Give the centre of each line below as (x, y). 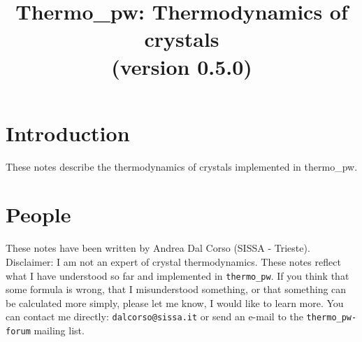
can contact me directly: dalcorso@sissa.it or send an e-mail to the (154, 316)
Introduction (68, 133)
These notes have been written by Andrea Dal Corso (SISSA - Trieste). (158, 248)
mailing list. (59, 330)
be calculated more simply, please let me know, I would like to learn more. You (175, 302)
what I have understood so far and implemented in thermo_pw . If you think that (178, 275)
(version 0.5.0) (182, 66)
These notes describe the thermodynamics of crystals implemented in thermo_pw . (182, 166)
